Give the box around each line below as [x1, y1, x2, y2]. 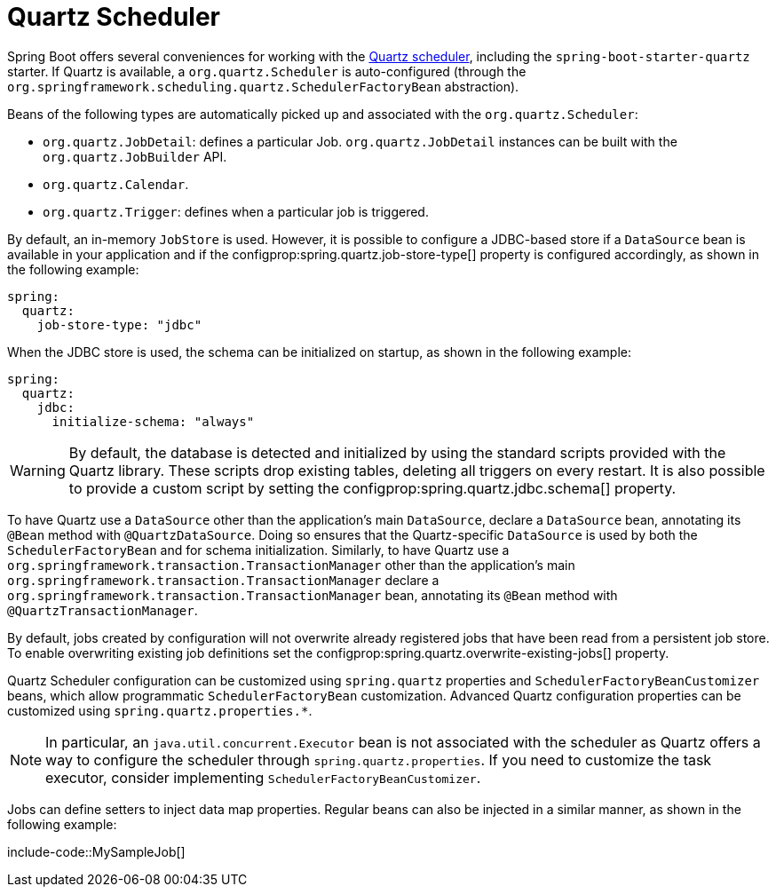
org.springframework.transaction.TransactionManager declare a [7, 572, 439, 588]
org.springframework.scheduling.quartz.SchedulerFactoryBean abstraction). [7, 78, 519, 94]
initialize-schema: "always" [51, 414, 255, 429]
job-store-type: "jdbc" [36, 317, 202, 332]
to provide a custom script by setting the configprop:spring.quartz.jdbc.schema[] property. [68, 479, 677, 497]
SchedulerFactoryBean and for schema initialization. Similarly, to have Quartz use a [7, 542, 510, 558]
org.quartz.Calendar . [43, 176, 189, 192]
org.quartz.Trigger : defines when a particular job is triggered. [43, 203, 429, 219]
